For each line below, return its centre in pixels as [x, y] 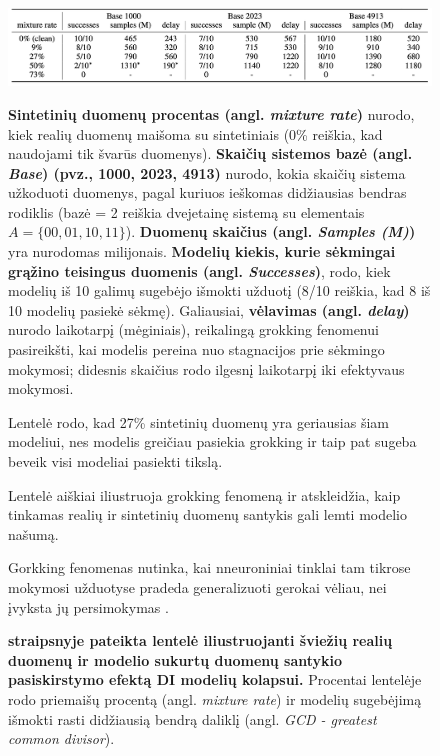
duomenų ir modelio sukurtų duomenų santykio [175, 659]
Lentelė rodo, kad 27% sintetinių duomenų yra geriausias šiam [198, 421]
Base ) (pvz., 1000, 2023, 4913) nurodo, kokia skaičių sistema [207, 172]
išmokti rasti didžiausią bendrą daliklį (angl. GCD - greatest [192, 718]
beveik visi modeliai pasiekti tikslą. [115, 461]
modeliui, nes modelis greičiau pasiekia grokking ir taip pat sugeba [212, 441]
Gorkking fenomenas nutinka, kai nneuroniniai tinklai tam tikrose [209, 567]
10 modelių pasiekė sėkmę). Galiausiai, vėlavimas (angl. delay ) [209, 309]
